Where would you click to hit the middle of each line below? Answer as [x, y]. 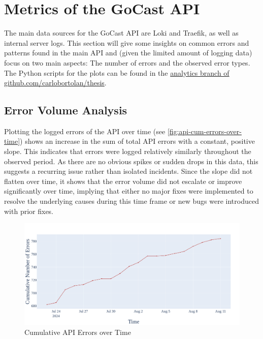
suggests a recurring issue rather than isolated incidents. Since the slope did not [128, 171]
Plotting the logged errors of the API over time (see [85, 131]
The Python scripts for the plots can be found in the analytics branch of [117, 72]
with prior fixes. [29, 211]
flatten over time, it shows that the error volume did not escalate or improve [123, 181]
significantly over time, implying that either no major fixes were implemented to [129, 191]
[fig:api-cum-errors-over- [204, 131]
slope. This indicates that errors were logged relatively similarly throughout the [128, 151]
